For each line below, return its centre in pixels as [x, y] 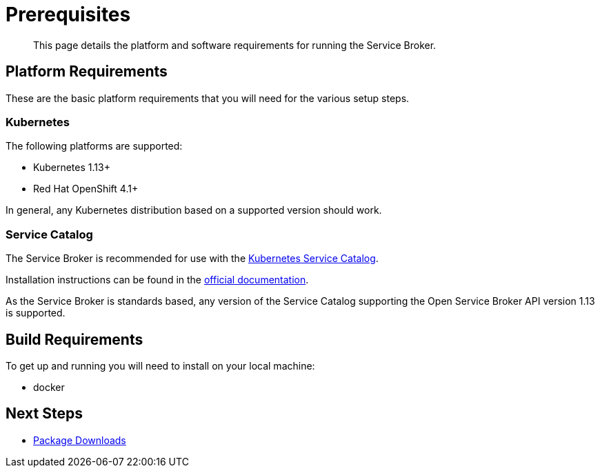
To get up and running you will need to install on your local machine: [160, 365]
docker [49, 387]
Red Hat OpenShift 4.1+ [86, 189]
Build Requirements [74, 339]
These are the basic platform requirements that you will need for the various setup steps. [208, 98]
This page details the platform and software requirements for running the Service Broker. [235, 45]
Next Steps [44, 414]
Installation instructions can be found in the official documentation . [157, 280]
